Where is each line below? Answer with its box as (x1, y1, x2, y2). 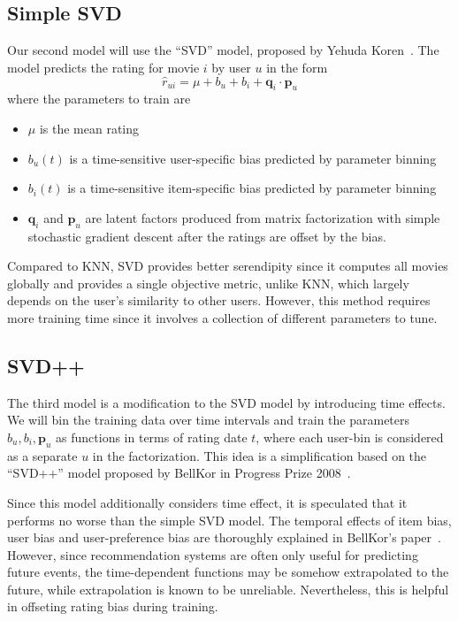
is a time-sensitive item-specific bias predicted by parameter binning (67, 179, 437, 197)
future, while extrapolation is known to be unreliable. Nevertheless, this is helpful (7, 579, 449, 598)
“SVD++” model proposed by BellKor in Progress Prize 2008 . (7, 464, 351, 482)
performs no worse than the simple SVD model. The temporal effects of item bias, (7, 510, 452, 529)
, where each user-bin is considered (256, 427, 444, 446)
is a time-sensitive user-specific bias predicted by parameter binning (69, 149, 437, 167)
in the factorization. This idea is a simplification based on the (92, 446, 427, 464)
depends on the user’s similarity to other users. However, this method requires (7, 291, 431, 310)
